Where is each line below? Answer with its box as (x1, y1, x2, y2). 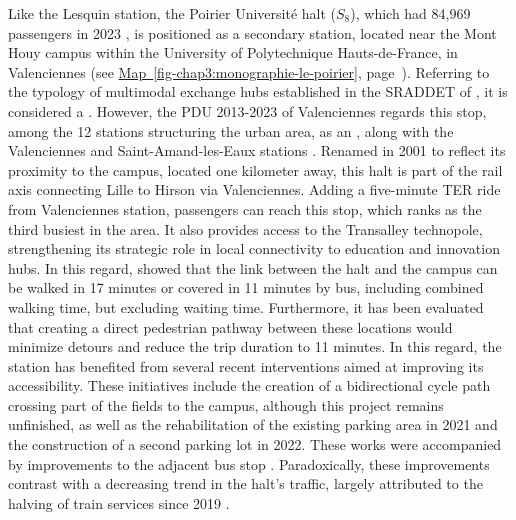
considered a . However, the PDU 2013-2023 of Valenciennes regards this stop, (8, 100, 487, 121)
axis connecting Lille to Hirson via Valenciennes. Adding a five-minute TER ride (8, 179, 501, 200)
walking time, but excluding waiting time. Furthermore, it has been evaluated (8, 296, 484, 317)
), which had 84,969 (350, 3, 471, 23)
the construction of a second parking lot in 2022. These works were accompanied (8, 434, 502, 455)
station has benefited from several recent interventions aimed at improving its (8, 355, 484, 376)
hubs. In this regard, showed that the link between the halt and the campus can (8, 257, 498, 278)
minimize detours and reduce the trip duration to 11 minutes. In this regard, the (8, 336, 502, 357)
